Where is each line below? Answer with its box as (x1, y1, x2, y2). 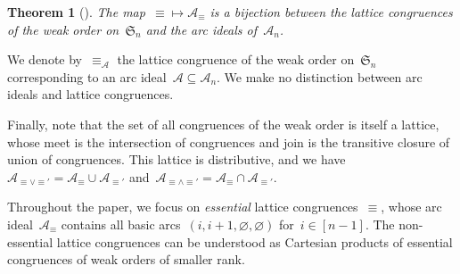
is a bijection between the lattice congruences (209, 3, 453, 21)
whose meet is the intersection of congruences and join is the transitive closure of (7, 132, 450, 151)
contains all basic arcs (61, 214, 181, 233)
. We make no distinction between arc (217, 67, 423, 86)
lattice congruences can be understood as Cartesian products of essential (56, 232, 453, 251)
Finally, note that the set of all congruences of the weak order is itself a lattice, (7, 114, 439, 133)
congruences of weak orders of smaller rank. (7, 250, 245, 269)
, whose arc (381, 197, 442, 216)
